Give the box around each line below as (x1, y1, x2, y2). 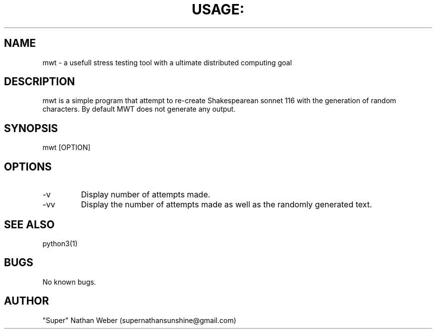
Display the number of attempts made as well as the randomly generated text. (81, 199, 372, 210)
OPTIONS (4, 160, 52, 173)
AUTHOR (4, 295, 49, 308)
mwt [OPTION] (42, 143, 91, 152)
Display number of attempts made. (81, 189, 211, 200)
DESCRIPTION (4, 75, 75, 88)
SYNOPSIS (4, 122, 58, 135)
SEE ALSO (4, 218, 55, 231)
